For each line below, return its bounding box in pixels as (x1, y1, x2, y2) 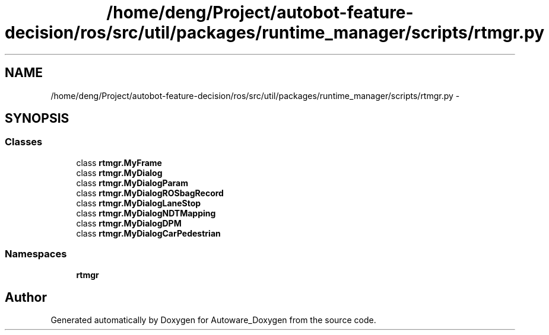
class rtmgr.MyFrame (76, 157, 162, 168)
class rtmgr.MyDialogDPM (76, 218, 182, 228)
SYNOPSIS (5, 111, 69, 126)
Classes (5, 136, 43, 148)
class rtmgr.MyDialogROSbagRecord (76, 187, 224, 198)
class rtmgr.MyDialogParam (76, 177, 188, 188)
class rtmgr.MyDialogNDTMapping (76, 208, 216, 218)
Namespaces (5, 248, 67, 260)
